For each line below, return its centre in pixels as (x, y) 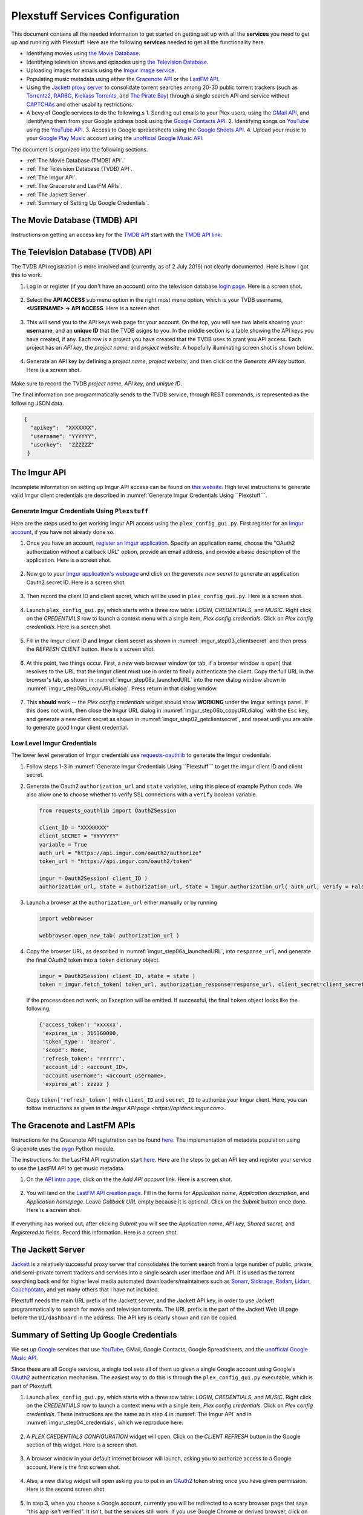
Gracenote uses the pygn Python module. (63, 1148)
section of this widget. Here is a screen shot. (82, 1445)
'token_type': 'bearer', (79, 1042)
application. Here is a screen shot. (69, 560)
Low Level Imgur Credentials (54, 744)
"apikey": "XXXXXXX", (64, 428)
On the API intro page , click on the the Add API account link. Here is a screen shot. (129, 1179)
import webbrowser (66, 919)
